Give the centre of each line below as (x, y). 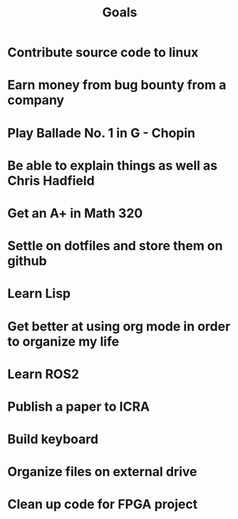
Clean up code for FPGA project (103, 504)
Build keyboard (53, 440)
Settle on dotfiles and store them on (115, 246)
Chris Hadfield (51, 181)
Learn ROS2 (43, 374)
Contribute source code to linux (103, 52)
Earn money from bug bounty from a (117, 85)
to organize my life (63, 341)
